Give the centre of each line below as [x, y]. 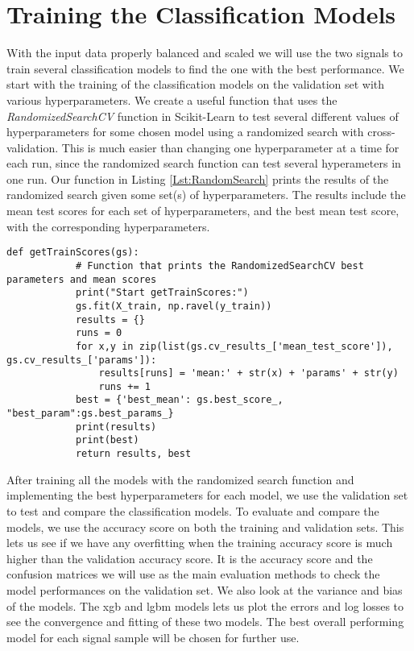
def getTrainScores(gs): [73, 253]
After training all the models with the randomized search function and [180, 479]
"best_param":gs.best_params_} [90, 414]
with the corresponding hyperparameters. [108, 226]
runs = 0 [99, 333]
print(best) [107, 440]
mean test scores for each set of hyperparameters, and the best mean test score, [203, 211]
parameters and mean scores [82, 279]
